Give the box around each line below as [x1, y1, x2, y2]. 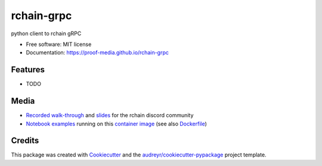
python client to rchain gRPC [11, 30, 82, 37]
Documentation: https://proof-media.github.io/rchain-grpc [26, 49, 169, 56]
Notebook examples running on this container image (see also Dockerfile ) [26, 120, 207, 127]
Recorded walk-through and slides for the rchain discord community [26, 112, 194, 119]
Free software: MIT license [26, 41, 92, 48]
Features [11, 64, 45, 75]
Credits [11, 136, 39, 146]
